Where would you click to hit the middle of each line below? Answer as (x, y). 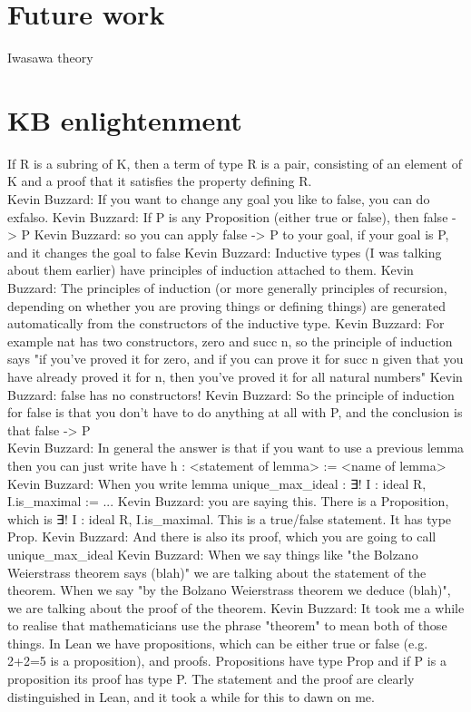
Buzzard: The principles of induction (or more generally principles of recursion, (227, 288)
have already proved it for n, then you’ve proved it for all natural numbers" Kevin (235, 376)
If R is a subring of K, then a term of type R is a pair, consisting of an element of (235, 163)
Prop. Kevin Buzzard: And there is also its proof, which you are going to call (222, 536)
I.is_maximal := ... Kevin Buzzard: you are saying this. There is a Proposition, (228, 501)
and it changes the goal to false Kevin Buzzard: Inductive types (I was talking (225, 252)
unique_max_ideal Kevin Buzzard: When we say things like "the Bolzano (213, 554)
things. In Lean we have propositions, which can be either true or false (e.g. (218, 643)
